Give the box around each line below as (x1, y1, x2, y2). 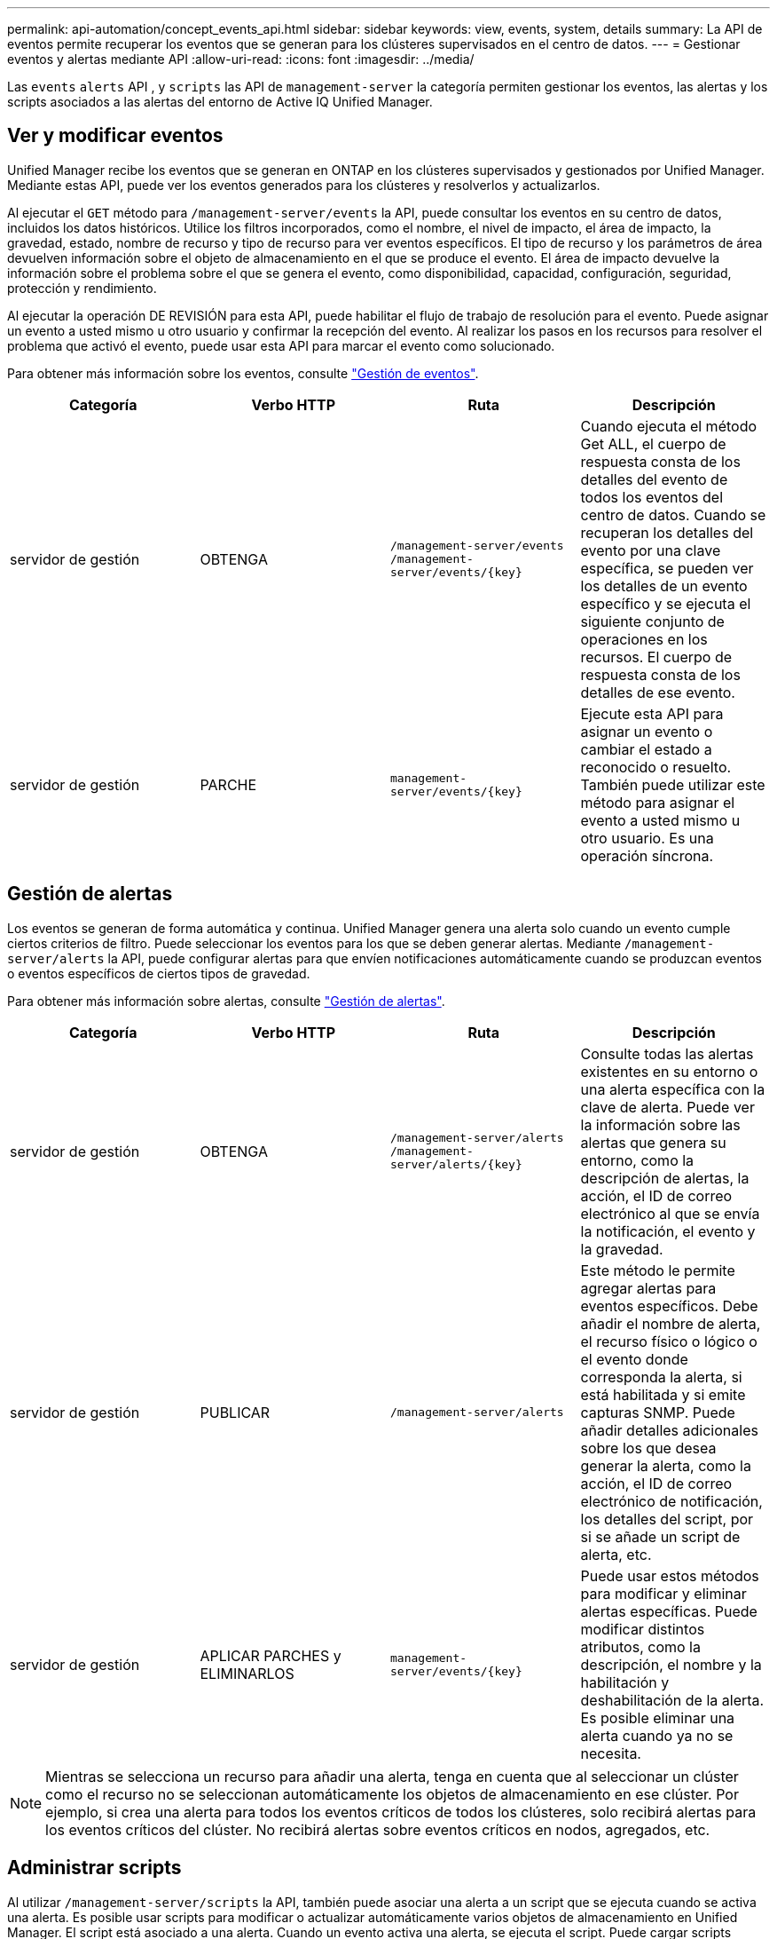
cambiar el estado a (580, 740, 712, 758)
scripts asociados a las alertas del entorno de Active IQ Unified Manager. (7, 94, 433, 109)
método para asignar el (580, 793, 735, 811)
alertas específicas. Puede (580, 1602, 757, 1620)
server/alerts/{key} (390, 1158, 522, 1172)
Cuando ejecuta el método (580, 416, 757, 435)
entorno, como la (580, 1151, 695, 1169)
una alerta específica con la (580, 1080, 765, 1098)
